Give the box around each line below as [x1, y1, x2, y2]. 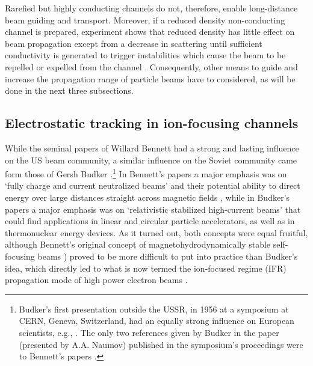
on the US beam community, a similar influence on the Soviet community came [5, 153, 297, 166]
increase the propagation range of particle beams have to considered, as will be [5, 72, 296, 85]
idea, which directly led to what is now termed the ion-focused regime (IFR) [5, 261, 287, 274]
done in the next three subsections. [5, 84, 134, 97]
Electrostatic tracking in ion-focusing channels [5, 114, 299, 132]
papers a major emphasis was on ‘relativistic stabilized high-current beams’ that [5, 203, 301, 215]
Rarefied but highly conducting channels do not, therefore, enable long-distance [5, 2, 298, 14]
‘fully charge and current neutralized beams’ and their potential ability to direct [5, 179, 300, 192]
